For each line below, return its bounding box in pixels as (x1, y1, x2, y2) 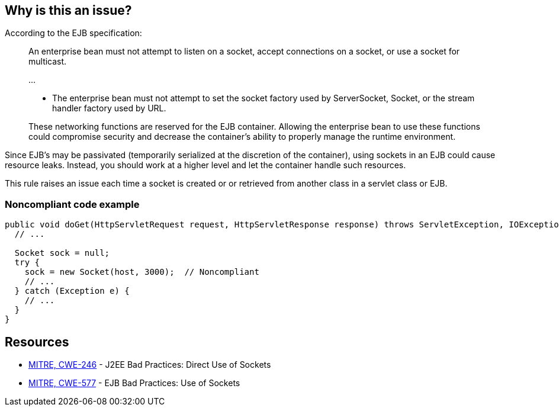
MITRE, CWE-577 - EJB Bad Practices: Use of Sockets (28, 378, 240, 388)
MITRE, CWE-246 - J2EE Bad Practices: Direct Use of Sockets (28, 359, 271, 370)
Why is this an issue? (5, 3, 132, 18)
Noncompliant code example (5, 198, 140, 210)
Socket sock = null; (14, 248, 110, 258)
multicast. (28, 56, 67, 67)
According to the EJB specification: (5, 28, 142, 38)
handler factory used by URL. (52, 103, 166, 114)
